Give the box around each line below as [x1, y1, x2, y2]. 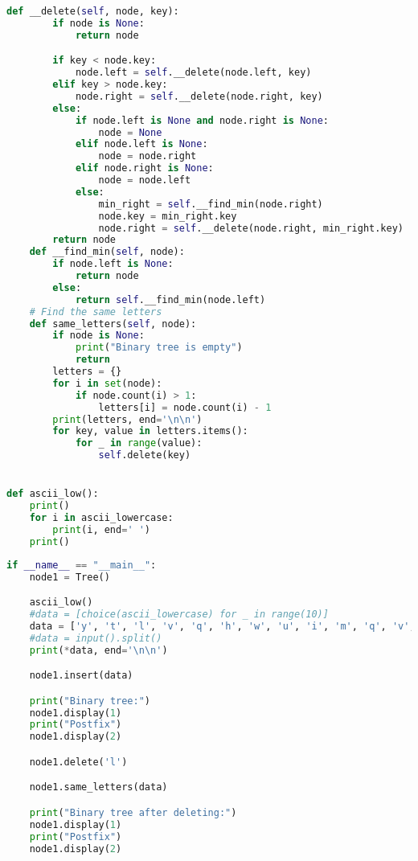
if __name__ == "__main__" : [6, 559, 157, 571]
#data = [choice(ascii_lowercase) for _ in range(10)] [29, 609, 329, 620]
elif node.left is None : [75, 138, 208, 150]
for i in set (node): [52, 377, 162, 389]
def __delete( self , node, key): [6, 6, 179, 17]
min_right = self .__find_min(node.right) [98, 198, 323, 210]
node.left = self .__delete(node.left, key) [75, 67, 312, 79]
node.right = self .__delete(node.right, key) [75, 90, 323, 102]
